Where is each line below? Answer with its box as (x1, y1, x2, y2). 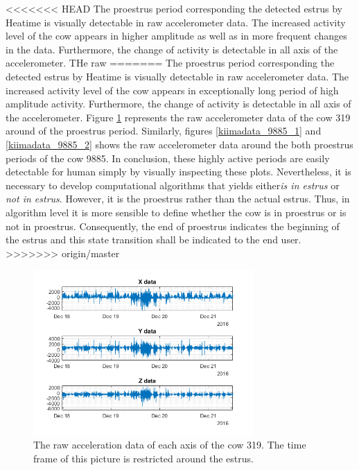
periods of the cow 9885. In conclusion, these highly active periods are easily (6, 150, 330, 165)
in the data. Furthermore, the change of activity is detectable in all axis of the (6, 42, 338, 56)
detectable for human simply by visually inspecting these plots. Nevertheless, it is (6, 164, 351, 179)
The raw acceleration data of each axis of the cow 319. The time (33, 437, 306, 452)
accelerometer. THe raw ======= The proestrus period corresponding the (6, 55, 335, 70)
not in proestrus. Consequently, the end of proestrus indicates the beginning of (6, 218, 340, 233)
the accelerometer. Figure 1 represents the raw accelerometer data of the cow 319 (6, 110, 351, 124)
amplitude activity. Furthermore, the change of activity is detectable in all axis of (6, 96, 351, 111)
